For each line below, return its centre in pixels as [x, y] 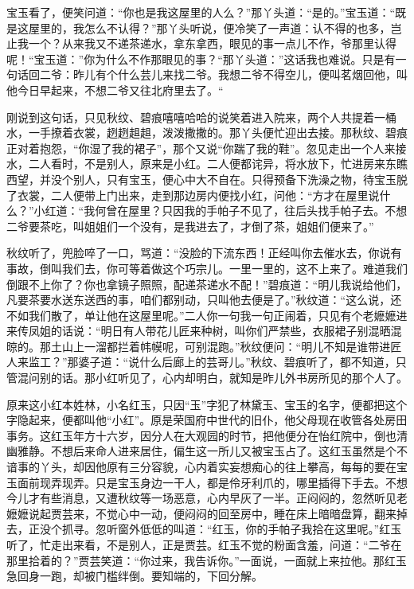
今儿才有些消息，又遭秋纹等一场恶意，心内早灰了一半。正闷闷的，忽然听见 [201, 498]
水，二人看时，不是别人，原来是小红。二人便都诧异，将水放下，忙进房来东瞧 [207, 164]
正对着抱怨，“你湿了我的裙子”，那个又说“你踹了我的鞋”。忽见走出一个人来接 [207, 148]
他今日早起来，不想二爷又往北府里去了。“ [115, 90]
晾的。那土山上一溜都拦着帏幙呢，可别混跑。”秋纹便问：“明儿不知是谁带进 [199, 346]
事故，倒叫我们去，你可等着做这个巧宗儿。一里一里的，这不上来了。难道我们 [207, 268]
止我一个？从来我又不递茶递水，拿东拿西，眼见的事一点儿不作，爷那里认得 [201, 43]
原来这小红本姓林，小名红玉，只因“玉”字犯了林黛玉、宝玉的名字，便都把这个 [207, 404]
